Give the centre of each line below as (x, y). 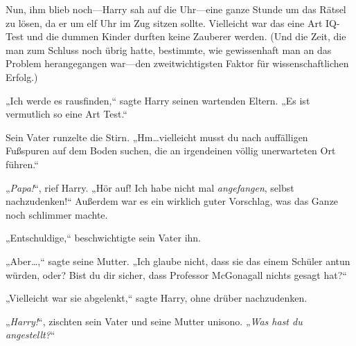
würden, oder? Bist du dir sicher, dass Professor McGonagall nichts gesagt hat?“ (176, 274)
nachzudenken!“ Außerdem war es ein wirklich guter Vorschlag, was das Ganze (172, 201)
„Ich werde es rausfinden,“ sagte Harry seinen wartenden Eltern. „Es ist (158, 100)
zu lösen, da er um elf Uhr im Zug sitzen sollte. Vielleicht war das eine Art (164, 22)
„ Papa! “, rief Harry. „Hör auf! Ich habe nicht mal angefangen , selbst (150, 187)
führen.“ (22, 164)
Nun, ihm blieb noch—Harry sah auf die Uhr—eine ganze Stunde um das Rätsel (176, 9)
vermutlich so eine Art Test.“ (66, 114)
